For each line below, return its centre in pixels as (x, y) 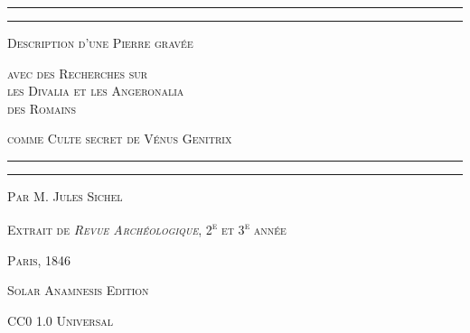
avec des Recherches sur (78, 73)
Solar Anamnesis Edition (78, 290)
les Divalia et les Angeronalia (96, 91)
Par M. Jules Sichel (65, 195)
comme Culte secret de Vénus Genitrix (120, 139)
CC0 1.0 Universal (61, 320)
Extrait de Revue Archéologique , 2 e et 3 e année (147, 228)
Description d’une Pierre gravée (100, 42)
